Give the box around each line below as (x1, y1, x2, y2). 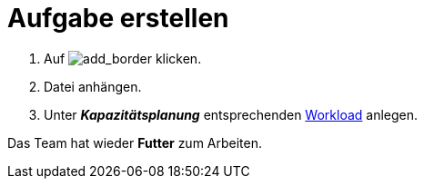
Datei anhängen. (44, 78, 142, 94)
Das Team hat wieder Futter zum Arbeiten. (7, 134, 263, 151)
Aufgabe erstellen (7, 3, 229, 34)
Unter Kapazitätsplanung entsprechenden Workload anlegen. (44, 106, 419, 122)
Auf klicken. (44, 50, 202, 66)
